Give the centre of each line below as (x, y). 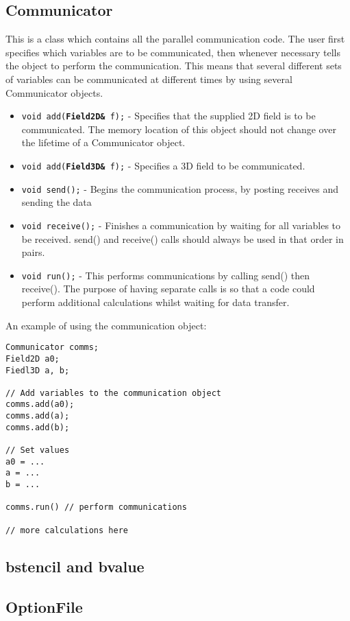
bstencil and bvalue (75, 566)
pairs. (33, 252)
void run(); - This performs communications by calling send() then (165, 275)
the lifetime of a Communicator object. (103, 142)
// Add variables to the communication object (113, 393)
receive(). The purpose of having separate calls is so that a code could (168, 289)
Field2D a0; (33, 359)
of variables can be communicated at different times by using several (149, 79)
